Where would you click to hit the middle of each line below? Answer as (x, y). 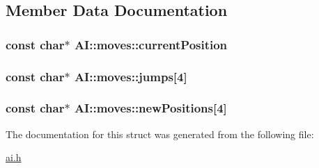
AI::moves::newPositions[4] (150, 108)
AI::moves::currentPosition (151, 44)
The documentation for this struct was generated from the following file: (160, 134)
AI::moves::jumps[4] (131, 76)
